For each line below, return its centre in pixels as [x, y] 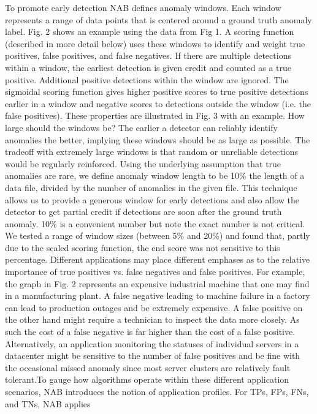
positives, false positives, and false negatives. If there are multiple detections [148, 55]
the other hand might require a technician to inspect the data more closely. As [152, 319]
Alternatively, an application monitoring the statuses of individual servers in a [152, 343]
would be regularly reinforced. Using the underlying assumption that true [143, 163]
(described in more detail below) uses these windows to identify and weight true [155, 43]
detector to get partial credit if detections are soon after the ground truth [143, 212]
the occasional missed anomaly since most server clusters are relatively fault [148, 367]
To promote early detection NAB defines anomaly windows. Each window [143, 7]
